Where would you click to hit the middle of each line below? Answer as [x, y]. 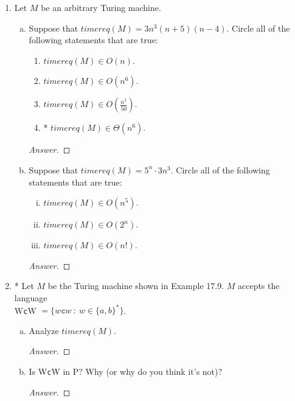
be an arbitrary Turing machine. [101, 7]
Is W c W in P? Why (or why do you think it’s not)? [126, 371]
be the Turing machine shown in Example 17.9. [136, 286]
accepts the [259, 286]
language [31, 297]
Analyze [44, 330]
